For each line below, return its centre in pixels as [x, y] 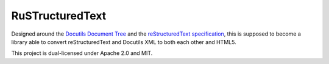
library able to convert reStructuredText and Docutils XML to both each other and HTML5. [124, 42]
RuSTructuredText [59, 16]
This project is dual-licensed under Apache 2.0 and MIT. [82, 53]
